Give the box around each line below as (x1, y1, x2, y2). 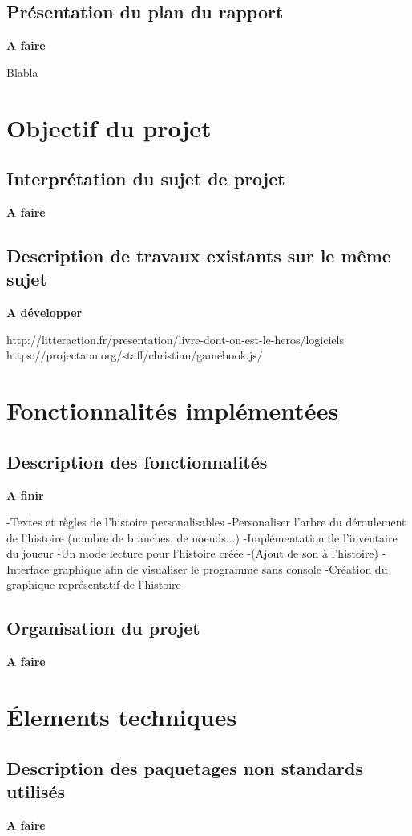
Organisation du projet (6, 615, 200, 640)
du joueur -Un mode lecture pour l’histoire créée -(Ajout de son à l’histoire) (6, 545, 379, 562)
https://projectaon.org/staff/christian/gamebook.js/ (6, 347, 263, 363)
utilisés (6, 779, 66, 804)
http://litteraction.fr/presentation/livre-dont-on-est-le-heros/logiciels (6, 331, 344, 347)
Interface (6, 560, 50, 577)
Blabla (6, 63, 38, 80)
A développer (6, 304, 83, 321)
